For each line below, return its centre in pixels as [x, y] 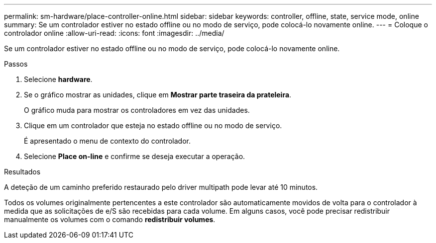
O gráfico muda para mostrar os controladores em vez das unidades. [137, 110]
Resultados [22, 172]
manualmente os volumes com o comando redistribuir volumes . [110, 219]
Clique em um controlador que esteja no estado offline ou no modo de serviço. [153, 125]
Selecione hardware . [58, 79]
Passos [16, 64]
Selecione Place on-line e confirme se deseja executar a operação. [135, 156]
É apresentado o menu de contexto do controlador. [108, 141]
